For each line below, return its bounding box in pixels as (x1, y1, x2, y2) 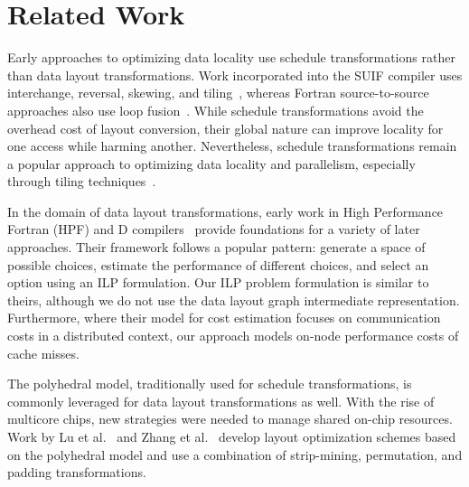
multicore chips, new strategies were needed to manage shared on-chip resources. (7, 409, 453, 428)
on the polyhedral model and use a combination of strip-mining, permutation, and (7, 445, 463, 464)
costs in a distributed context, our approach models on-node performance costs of (7, 326, 459, 345)
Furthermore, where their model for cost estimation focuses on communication (7, 308, 441, 327)
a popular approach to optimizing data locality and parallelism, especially (7, 154, 416, 173)
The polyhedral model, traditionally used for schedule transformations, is (7, 374, 412, 393)
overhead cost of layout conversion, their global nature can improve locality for (7, 118, 444, 137)
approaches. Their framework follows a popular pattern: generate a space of (7, 238, 426, 257)
